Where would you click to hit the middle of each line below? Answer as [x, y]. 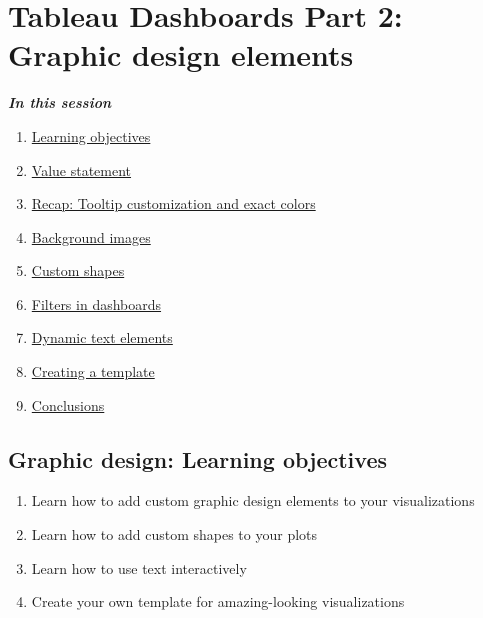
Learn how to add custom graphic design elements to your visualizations [253, 500]
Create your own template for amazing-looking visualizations [218, 601]
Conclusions [68, 404]
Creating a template [93, 371]
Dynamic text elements [102, 337]
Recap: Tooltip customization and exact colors [173, 203]
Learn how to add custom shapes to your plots [174, 534]
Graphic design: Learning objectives [197, 458]
